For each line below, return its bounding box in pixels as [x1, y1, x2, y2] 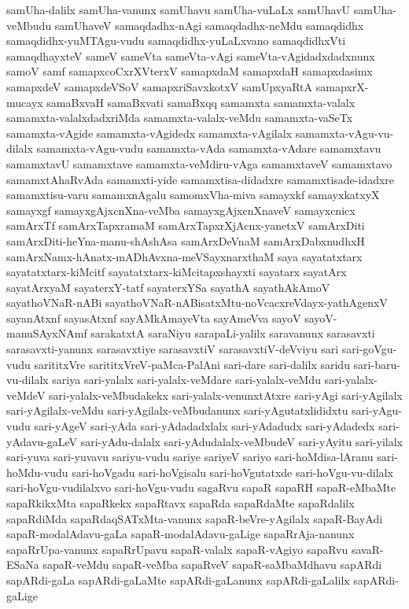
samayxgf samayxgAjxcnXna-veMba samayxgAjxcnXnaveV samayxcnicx [6, 201, 356, 218]
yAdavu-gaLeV [6, 433, 78, 449]
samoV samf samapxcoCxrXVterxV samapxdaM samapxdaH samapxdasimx [6, 63, 373, 79]
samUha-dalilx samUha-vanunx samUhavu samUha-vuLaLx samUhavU [6, 2, 351, 17]
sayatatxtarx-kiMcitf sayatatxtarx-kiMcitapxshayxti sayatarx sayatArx [6, 264, 347, 280]
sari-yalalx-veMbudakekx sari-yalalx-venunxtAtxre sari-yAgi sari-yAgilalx [49, 386, 403, 403]
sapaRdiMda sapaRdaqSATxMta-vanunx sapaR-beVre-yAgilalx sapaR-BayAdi [6, 510, 383, 526]
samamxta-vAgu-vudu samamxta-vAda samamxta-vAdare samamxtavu [36, 140, 381, 157]
